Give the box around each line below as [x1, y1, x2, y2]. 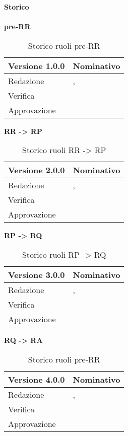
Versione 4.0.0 [8, 373, 65, 385]
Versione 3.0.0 [8, 268, 65, 280]
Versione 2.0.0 [8, 164, 65, 176]
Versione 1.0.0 [8, 59, 65, 71]
